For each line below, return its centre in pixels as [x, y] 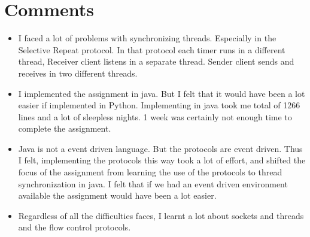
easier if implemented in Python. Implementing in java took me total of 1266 [159, 105]
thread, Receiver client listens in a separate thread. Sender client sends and [156, 61]
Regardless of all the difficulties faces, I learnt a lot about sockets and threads [161, 215]
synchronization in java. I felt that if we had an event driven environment [153, 183]
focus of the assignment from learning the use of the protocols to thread [150, 172]
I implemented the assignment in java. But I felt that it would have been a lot [162, 93]
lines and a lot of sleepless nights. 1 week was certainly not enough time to [155, 116]
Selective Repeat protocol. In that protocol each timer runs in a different [152, 49]
